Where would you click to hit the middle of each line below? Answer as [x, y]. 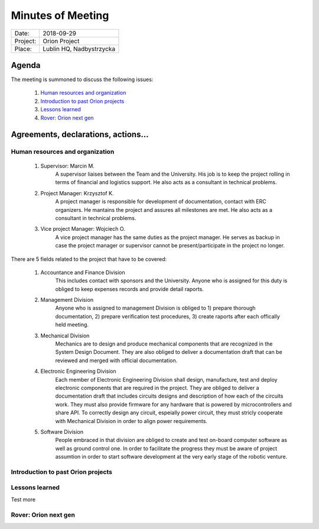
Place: [23, 49]
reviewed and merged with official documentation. [116, 360]
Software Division [62, 431]
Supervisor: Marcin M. [67, 166]
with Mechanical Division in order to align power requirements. [131, 421]
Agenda [26, 65]
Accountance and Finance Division [83, 272]
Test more [23, 499]
